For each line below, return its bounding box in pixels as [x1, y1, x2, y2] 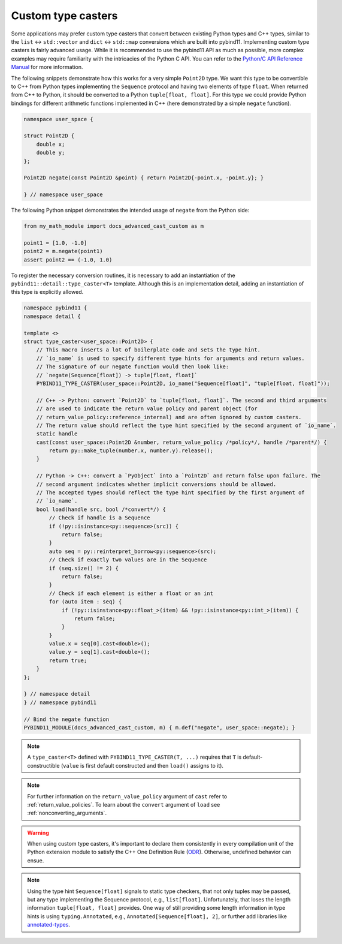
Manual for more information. [11, 64, 83, 71]
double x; [36, 141, 65, 148]
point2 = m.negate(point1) [23, 248, 103, 255]
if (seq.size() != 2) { [49, 564, 119, 572]
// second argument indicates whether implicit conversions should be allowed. [36, 480, 277, 488]
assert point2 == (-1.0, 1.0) [23, 256, 113, 263]
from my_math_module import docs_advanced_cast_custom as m [23, 223, 204, 230]
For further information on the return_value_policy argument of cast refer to [27, 792, 228, 800]
